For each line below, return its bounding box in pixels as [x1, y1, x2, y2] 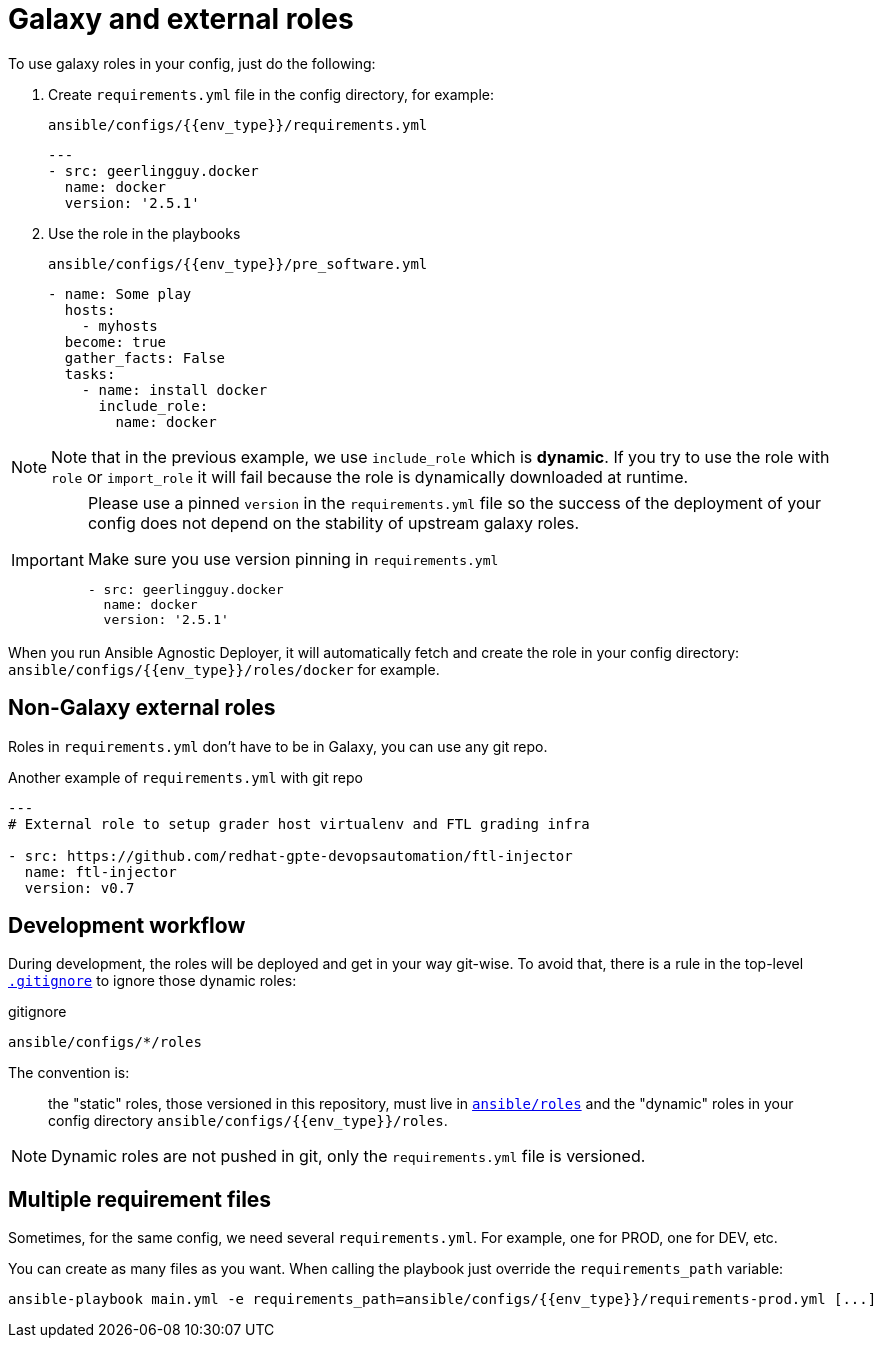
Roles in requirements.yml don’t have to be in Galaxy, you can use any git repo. [8, 737, 548, 755]
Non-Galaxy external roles [8, 695, 276, 721]
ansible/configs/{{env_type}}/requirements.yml [48, 116, 428, 133]
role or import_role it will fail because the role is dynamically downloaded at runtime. [51, 466, 689, 487]
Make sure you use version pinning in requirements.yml [87, 548, 499, 569]
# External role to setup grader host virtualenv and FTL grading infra [8, 815, 590, 832]
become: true [64, 333, 167, 350]
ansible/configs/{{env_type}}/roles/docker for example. [8, 660, 440, 678]
